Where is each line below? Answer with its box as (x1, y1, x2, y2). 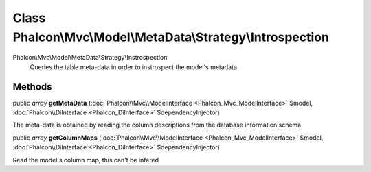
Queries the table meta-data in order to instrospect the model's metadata (30, 62, 237, 71)
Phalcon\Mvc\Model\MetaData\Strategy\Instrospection (12, 53, 168, 62)
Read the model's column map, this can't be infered (12, 156, 159, 164)
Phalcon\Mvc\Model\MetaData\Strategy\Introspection (12, 29, 330, 45)
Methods (12, 81, 52, 93)
